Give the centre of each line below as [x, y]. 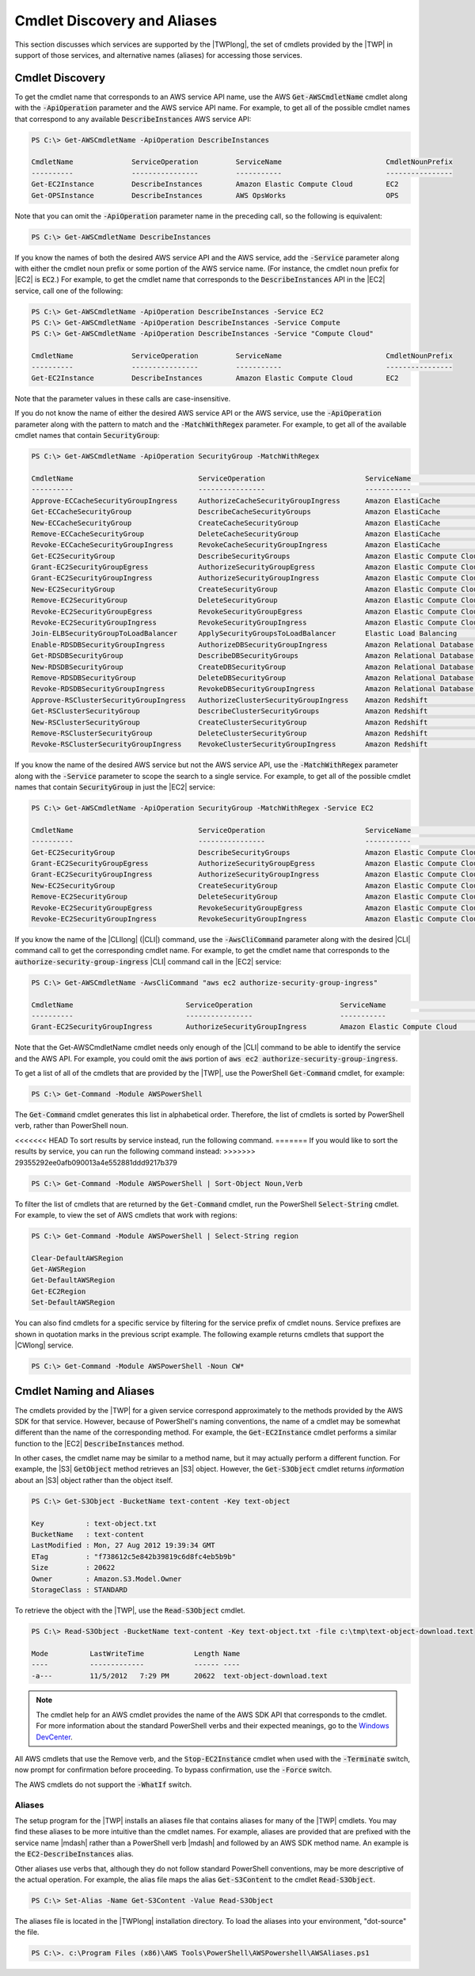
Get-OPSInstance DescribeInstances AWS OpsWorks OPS [215, 195]
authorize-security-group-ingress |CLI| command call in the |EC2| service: [148, 961]
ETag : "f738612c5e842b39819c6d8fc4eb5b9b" [134, 1556]
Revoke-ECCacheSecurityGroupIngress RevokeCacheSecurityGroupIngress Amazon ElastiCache [236, 545]
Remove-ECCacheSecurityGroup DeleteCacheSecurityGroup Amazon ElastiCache [236, 534]
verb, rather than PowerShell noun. [72, 1126]
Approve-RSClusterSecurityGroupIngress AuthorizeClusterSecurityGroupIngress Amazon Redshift [230, 700]
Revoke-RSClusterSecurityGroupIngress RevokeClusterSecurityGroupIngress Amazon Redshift [230, 745]
